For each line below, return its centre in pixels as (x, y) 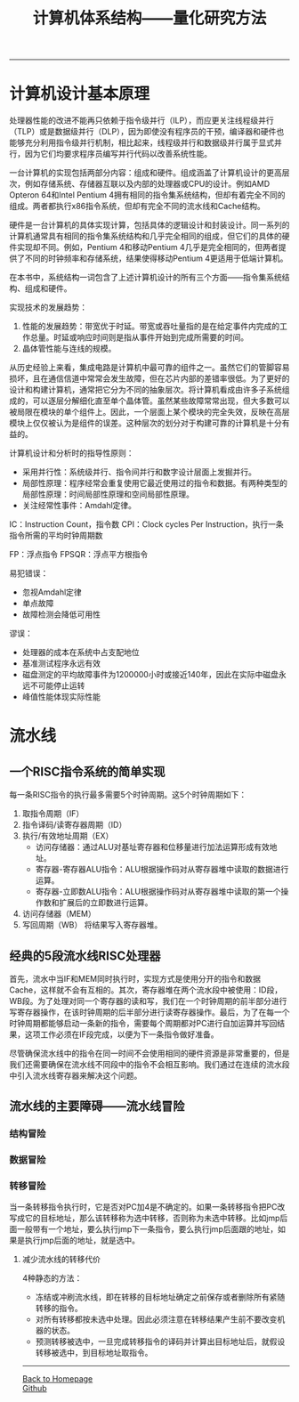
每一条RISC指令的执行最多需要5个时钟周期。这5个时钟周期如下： (128, 795)
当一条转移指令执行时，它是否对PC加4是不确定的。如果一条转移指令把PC (143, 1207)
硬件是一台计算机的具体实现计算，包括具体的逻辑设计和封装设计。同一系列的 (149, 225)
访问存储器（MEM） (59, 914)
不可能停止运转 (57, 685)
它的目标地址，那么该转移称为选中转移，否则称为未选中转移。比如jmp (152, 1218)
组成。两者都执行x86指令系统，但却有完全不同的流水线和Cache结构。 (137, 207)
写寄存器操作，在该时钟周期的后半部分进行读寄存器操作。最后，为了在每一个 (149, 1012)
